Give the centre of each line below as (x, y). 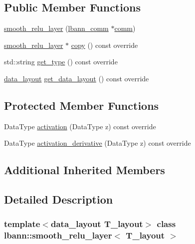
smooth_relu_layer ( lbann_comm (56, 28)
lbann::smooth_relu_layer (58, 235)
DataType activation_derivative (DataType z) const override (97, 143)
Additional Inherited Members (85, 170)
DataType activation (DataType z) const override (80, 126)
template (22, 224)
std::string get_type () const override (61, 62)
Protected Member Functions (82, 105)
